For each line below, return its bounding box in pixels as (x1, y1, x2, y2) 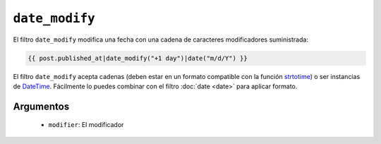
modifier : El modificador (48, 121, 124, 129)
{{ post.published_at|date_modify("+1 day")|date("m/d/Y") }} (28, 54, 248, 62)
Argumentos (13, 100, 70, 112)
